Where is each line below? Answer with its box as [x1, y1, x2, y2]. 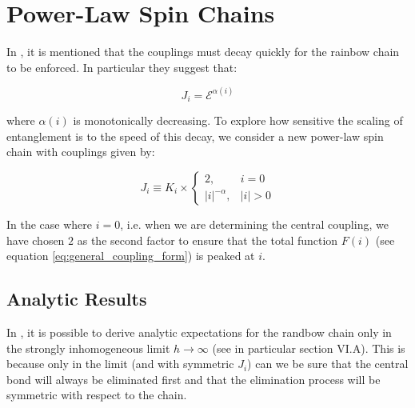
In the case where [6, 215, 93, 232]
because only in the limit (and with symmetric [6, 355, 234, 372]
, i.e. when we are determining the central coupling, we [120, 215, 389, 232]
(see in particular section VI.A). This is [212, 339, 405, 356]
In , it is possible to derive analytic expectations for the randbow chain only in [6, 323, 392, 340]
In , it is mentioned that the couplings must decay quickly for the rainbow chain [6, 43, 400, 60]
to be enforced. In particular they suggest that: [6, 58, 237, 75]
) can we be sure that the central [247, 355, 409, 372]
